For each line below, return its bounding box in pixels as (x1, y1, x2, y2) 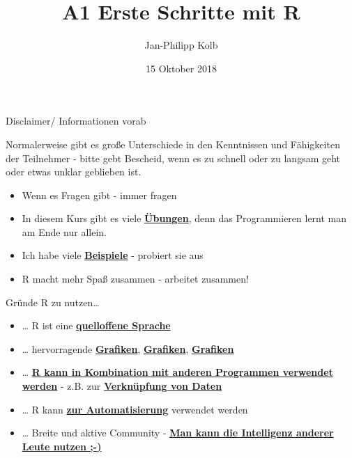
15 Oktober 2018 (146, 61, 217, 75)
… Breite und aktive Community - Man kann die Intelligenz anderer (22, 425, 334, 440)
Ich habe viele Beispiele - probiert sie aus (22, 248, 204, 262)
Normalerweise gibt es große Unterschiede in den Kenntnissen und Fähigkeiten (6, 136, 340, 151)
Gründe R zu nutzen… (6, 294, 100, 309)
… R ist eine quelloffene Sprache (22, 318, 171, 333)
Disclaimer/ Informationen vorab (6, 113, 146, 128)
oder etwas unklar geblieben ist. (6, 164, 141, 179)
